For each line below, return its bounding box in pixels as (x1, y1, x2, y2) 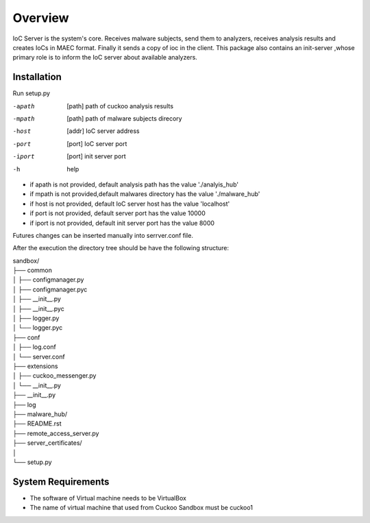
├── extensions (12, 362, 58, 370)
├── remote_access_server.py (12, 429, 99, 437)
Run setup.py (12, 89, 51, 97)
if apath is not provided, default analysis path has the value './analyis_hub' (29, 180, 239, 188)
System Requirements (12, 476, 110, 487)
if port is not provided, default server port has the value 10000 (29, 209, 206, 217)
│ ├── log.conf (12, 343, 56, 351)
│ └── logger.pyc (12, 324, 63, 332)
